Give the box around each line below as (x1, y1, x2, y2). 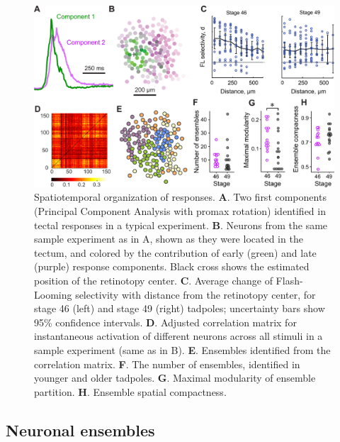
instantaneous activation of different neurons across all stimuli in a (34, 328, 323, 343)
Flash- (276, 273, 303, 288)
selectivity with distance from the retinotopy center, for (75, 287, 316, 302)
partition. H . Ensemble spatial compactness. (34, 384, 227, 399)
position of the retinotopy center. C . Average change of (34, 273, 273, 288)
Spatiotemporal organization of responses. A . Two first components (34, 189, 327, 204)
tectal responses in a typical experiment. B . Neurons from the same (34, 217, 328, 232)
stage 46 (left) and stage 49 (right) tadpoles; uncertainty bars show (34, 301, 325, 316)
